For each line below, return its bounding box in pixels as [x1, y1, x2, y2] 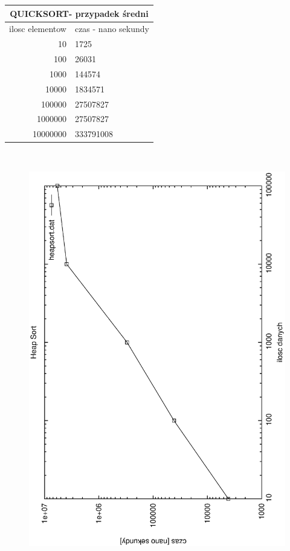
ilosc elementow [9, 22, 66, 35]
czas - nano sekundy [74, 22, 149, 35]
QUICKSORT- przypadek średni [10, 7, 149, 19]
